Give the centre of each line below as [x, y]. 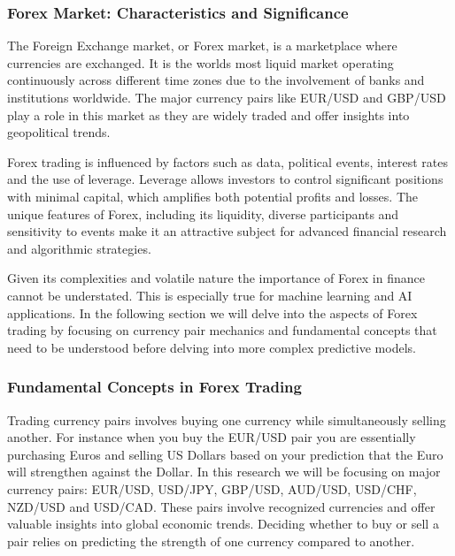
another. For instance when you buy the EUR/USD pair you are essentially [212, 437]
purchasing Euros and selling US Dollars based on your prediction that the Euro [225, 454]
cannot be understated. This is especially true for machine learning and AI [210, 295]
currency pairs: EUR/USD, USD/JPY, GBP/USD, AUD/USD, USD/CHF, [212, 488]
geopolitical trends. [59, 132]
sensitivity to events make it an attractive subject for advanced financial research [227, 231]
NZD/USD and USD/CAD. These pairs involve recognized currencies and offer [221, 506]
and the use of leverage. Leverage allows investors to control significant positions [225, 179]
